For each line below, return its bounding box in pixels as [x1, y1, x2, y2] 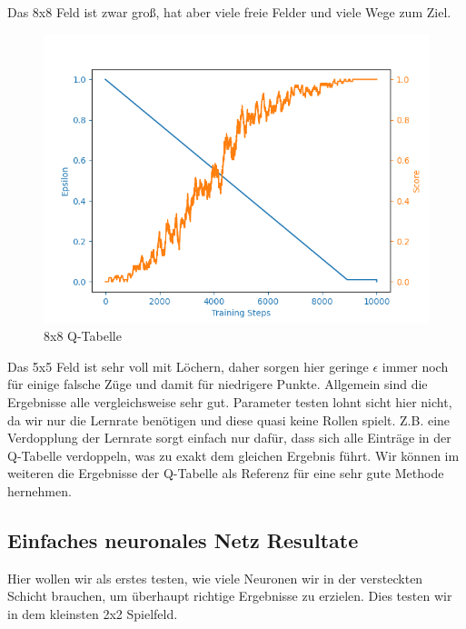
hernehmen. [7, 481, 72, 500]
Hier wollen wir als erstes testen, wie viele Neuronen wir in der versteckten [7, 568, 423, 587]
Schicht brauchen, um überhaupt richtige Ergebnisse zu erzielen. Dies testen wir [7, 586, 452, 605]
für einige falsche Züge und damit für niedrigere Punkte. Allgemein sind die [7, 374, 428, 394]
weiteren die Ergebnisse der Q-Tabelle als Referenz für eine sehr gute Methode [7, 464, 444, 483]
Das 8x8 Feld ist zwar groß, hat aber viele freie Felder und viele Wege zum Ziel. [7, 3, 451, 21]
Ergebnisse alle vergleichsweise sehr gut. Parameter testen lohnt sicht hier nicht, [7, 392, 452, 411]
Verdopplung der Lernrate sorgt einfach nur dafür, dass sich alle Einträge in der [7, 428, 451, 447]
